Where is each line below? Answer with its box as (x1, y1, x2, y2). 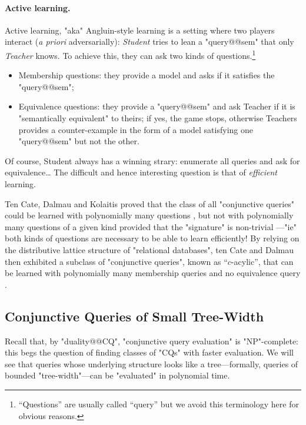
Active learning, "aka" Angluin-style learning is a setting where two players (5, 24, 275, 36)
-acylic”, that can (231, 255, 294, 267)
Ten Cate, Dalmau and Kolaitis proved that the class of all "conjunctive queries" (5, 197, 295, 210)
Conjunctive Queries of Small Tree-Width (5, 307, 264, 325)
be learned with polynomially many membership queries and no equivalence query (5, 267, 301, 279)
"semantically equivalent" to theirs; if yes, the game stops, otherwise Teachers (18, 112, 297, 124)
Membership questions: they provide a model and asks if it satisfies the (18, 69, 275, 81)
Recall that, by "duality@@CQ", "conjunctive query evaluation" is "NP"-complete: (5, 334, 298, 347)
